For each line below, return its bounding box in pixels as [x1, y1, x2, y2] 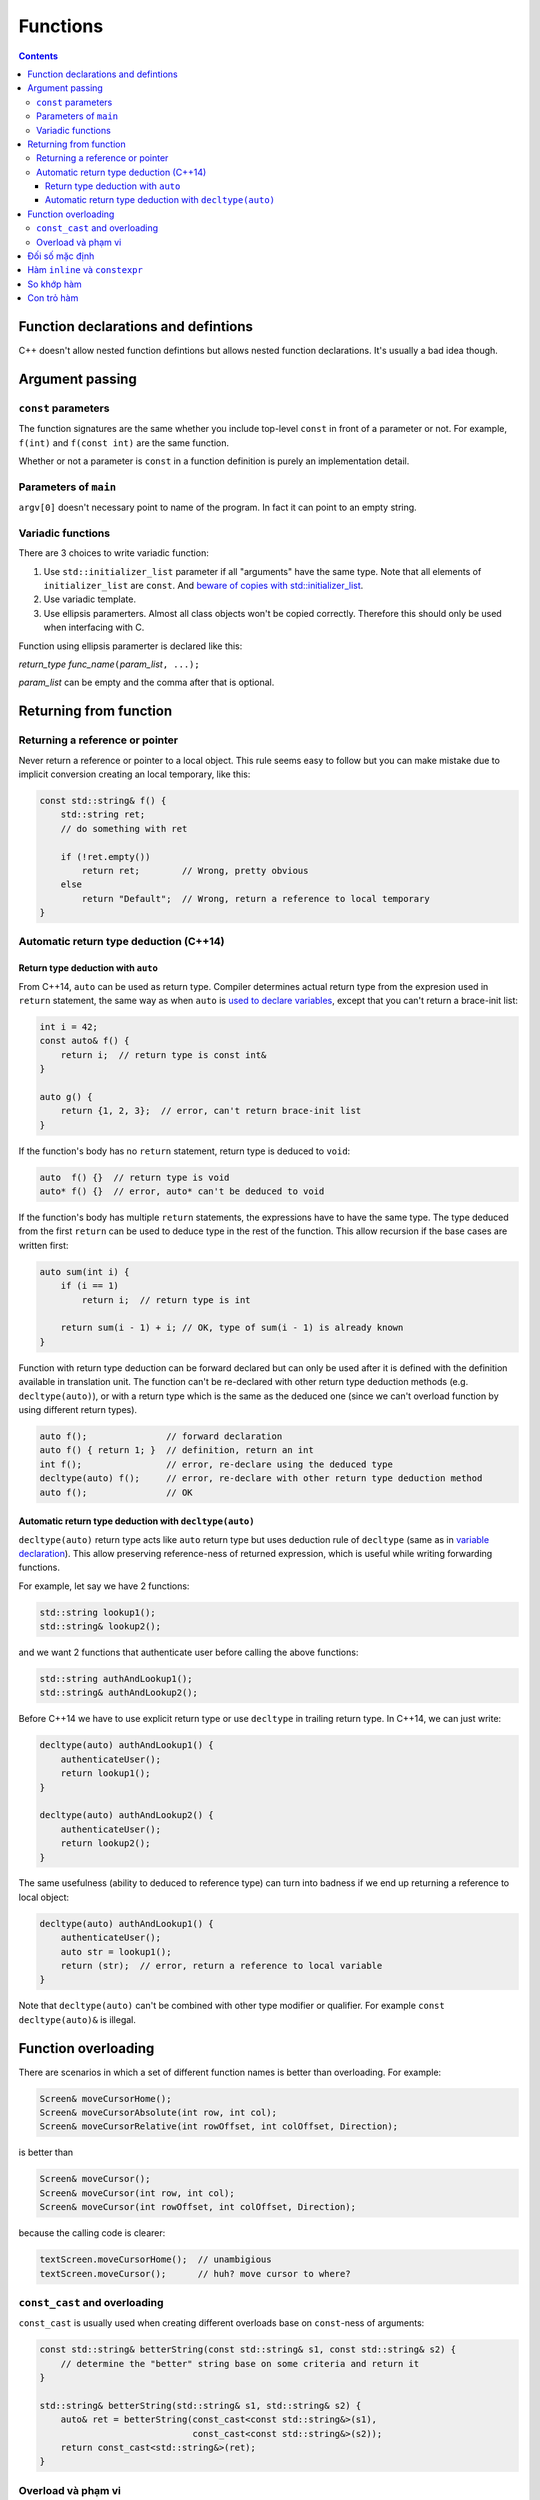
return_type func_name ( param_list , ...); [18, 658, 200, 670]
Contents [18, 50, 59, 62]
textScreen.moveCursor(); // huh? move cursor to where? [39, 2268, 351, 2279]
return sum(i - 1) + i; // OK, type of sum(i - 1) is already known [60, 1322, 404, 1334]
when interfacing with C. [43, 621, 145, 634]
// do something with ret [60, 823, 188, 834]
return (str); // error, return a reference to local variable [60, 1960, 383, 1972]
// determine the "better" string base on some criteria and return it [60, 2358, 420, 2369]
